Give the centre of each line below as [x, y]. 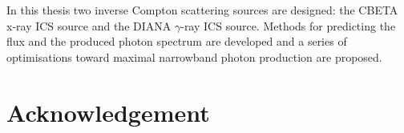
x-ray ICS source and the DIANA [89, 25]
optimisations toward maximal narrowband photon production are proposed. [194, 56]
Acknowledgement [108, 112]
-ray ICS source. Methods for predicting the [288, 25]
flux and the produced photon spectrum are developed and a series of [177, 41]
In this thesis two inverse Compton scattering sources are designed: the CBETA [202, 10]
